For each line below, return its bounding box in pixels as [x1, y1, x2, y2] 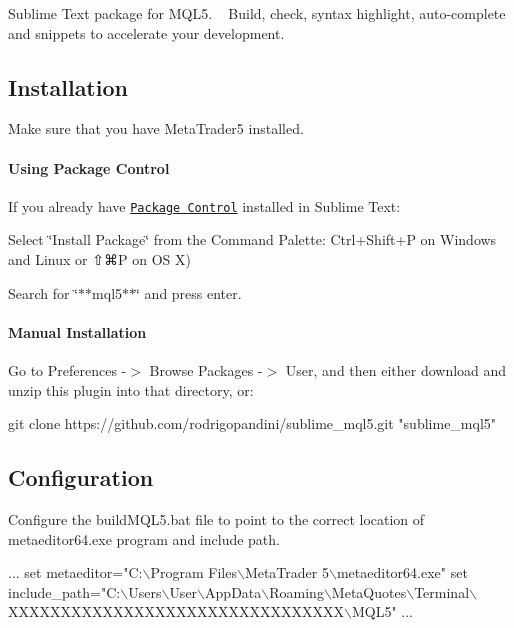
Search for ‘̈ [8, 282, 79, 303]
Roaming [269, 581, 324, 602]
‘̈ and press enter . [136, 282, 242, 303]
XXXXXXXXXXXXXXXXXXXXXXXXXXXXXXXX [8, 601, 344, 622]
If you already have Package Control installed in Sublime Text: [8, 195, 401, 216]
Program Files [150, 562, 237, 583]
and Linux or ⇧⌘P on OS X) [8, 249, 191, 270]
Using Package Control [8, 157, 170, 178]
